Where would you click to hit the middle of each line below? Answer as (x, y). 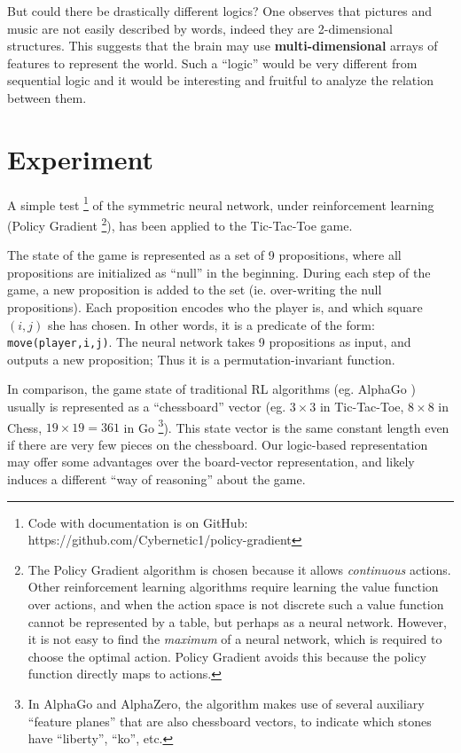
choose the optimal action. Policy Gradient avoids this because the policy (227, 656)
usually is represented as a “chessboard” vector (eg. (147, 406)
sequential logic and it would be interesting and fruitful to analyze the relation (220, 80)
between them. (47, 97)
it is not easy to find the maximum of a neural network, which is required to (235, 639)
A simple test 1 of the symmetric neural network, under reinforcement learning (221, 203)
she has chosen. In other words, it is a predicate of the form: (211, 324)
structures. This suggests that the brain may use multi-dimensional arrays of (223, 46)
